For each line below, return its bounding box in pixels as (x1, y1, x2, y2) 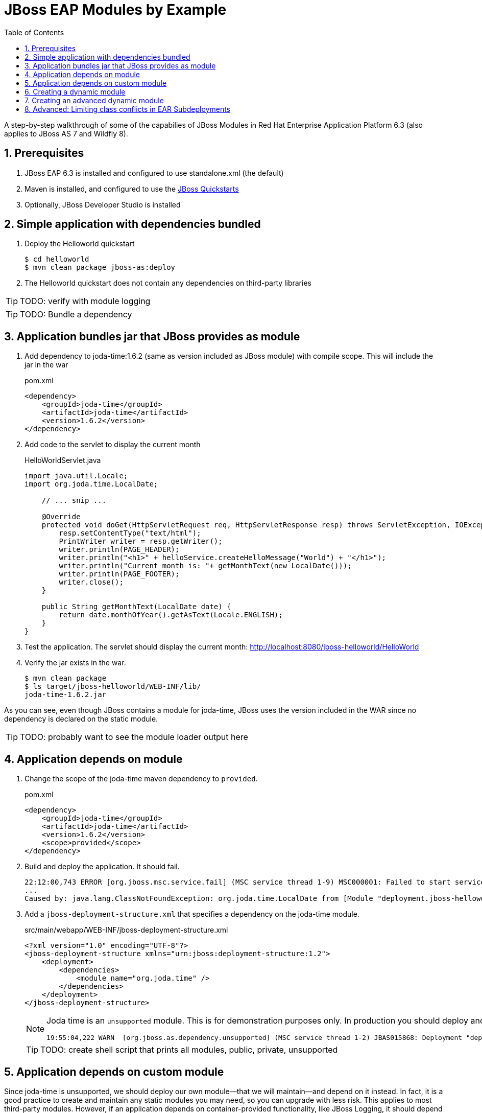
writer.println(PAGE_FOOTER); (59, 570, 180, 578)
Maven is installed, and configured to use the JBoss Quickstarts (25, 184, 239, 193)
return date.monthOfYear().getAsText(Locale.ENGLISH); (59, 611, 283, 619)
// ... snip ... (41, 496, 107, 505)
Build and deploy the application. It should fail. (25, 862, 180, 871)
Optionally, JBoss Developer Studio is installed (25, 200, 181, 209)
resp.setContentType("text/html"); (59, 529, 201, 538)
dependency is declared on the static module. (4, 714, 158, 724)
